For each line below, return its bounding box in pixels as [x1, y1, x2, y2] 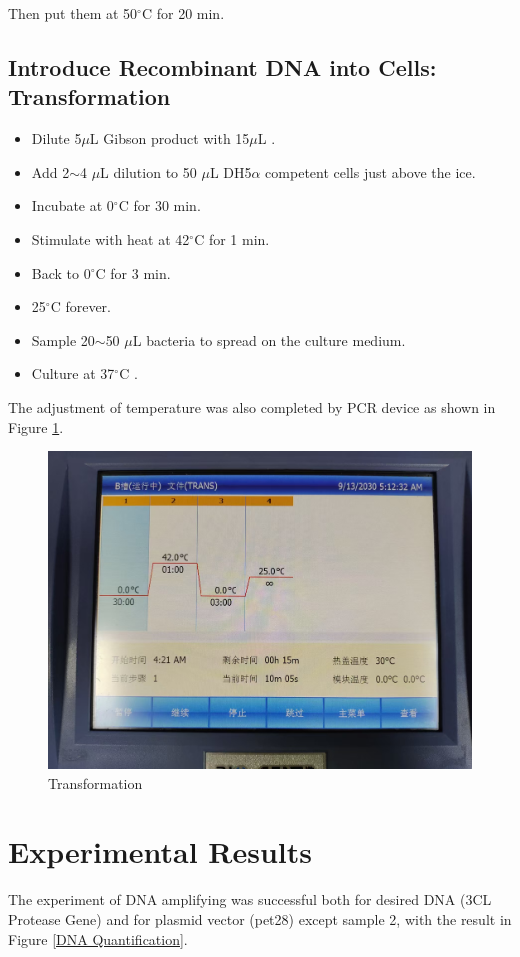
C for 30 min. [118, 195, 201, 216]
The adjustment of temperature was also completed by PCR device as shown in [8, 396, 496, 417]
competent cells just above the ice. [265, 161, 476, 182]
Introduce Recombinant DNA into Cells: [8, 51, 437, 82]
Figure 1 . [8, 416, 64, 437]
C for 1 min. [194, 228, 270, 249]
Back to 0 [31, 262, 91, 283]
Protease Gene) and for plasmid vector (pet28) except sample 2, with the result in [8, 908, 512, 929]
